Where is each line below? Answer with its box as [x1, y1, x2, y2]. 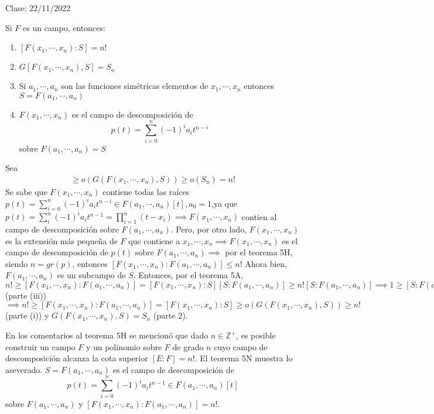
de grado [172, 340, 204, 353]
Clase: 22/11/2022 [5, 2, 71, 13]
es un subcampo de [57, 269, 126, 281]
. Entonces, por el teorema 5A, [133, 269, 244, 281]
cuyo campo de [214, 340, 268, 353]
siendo [5, 257, 28, 269]
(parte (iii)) [5, 289, 47, 301]
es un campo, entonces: [23, 21, 105, 33]
